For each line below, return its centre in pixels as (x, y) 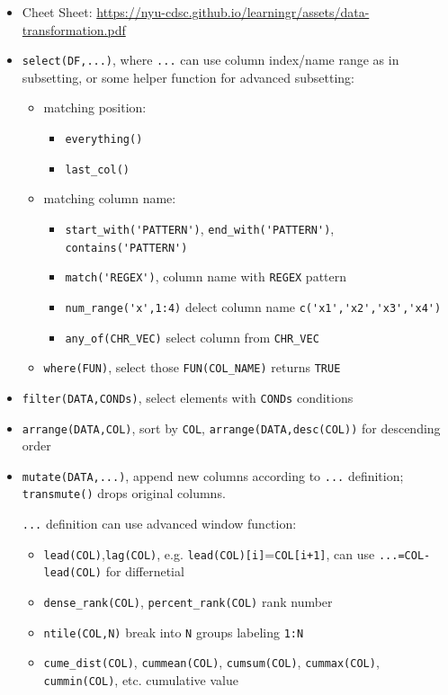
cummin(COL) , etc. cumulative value (141, 680)
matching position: (95, 107)
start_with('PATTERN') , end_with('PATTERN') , (200, 228)
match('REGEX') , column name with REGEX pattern (206, 276)
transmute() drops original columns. (124, 493)
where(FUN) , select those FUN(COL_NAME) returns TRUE (192, 367)
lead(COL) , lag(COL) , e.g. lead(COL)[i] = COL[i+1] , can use (209, 553)
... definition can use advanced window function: (159, 524)
